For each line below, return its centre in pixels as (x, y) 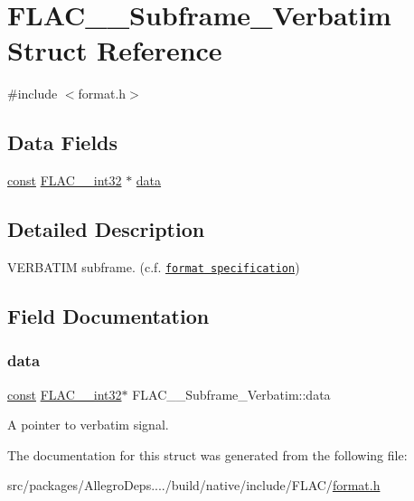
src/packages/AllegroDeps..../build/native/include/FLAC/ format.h (194, 485)
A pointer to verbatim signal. (88, 425)
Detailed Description (106, 229)
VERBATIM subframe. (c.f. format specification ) (154, 266)
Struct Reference (115, 50)
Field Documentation (108, 315)
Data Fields (63, 142)
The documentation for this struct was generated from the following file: (207, 454)
